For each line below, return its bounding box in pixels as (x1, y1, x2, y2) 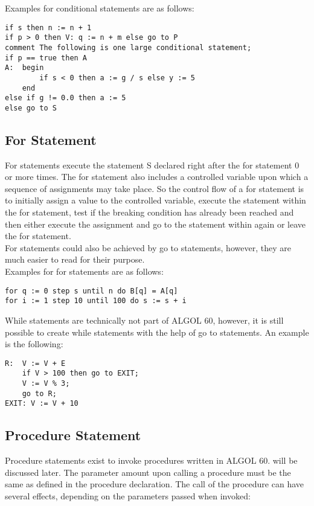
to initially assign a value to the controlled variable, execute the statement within (5, 194, 306, 207)
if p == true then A (5, 53, 88, 62)
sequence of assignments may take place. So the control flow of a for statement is (5, 182, 304, 194)
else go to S (5, 103, 57, 112)
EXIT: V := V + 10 (5, 399, 78, 408)
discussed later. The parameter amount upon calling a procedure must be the (5, 466, 291, 478)
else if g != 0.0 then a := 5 (5, 94, 126, 103)
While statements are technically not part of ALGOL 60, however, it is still (5, 313, 284, 326)
